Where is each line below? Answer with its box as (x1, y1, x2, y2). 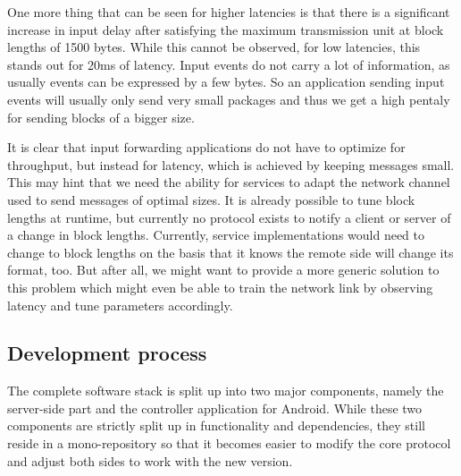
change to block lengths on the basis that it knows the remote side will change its (7, 242, 454, 261)
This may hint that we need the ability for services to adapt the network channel (7, 173, 450, 191)
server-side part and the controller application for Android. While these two (7, 398, 423, 417)
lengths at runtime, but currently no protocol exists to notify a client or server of (7, 208, 451, 226)
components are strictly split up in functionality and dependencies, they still (7, 416, 425, 435)
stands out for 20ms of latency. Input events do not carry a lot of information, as (7, 55, 450, 73)
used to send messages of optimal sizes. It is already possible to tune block (7, 190, 415, 208)
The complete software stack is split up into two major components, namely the (7, 381, 444, 400)
